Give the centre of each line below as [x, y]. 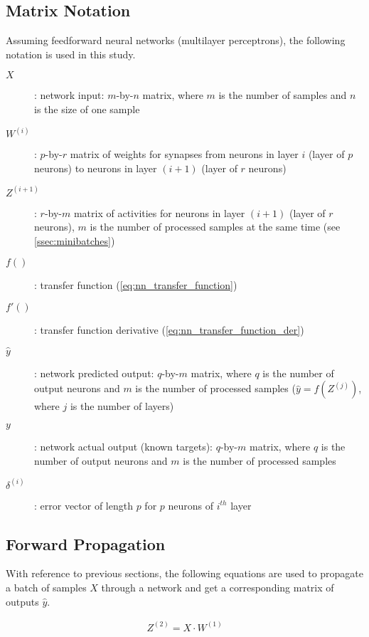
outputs [22, 601]
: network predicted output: [94, 373]
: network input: [69, 95]
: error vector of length [84, 505]
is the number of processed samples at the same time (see [215, 227]
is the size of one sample [87, 109]
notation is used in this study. [71, 54]
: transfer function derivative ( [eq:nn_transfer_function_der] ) [169, 330]
